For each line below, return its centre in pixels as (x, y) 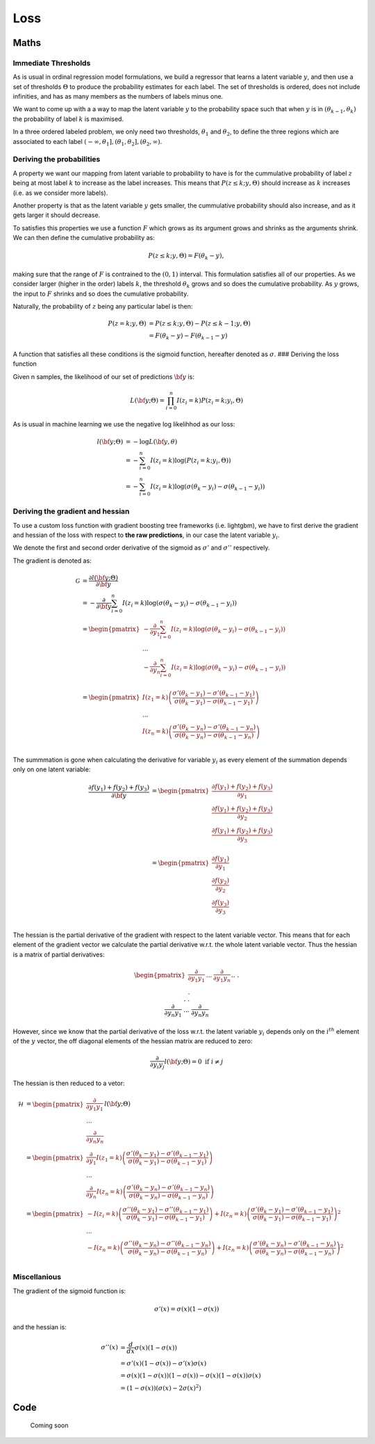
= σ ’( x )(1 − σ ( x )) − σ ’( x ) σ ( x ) (164, 1363)
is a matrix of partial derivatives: (59, 954)
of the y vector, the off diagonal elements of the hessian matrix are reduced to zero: (133, 1041)
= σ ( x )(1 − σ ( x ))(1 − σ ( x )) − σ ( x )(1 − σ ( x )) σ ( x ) (191, 1375)
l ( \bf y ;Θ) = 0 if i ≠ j (194, 1062)
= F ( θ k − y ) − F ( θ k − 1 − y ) (188, 337)
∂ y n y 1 (173, 1014)
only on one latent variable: (52, 769)
